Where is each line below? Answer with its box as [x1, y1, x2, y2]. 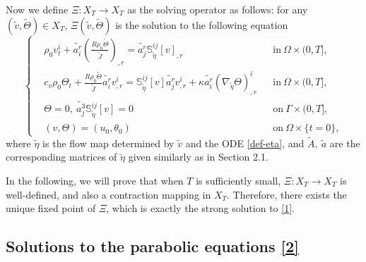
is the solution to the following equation [115, 17, 288, 32]
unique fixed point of [6, 201, 96, 216]
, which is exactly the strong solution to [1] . [106, 201, 295, 216]
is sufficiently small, [196, 173, 281, 187]
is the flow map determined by [42, 135, 175, 150]
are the [329, 135, 360, 150]
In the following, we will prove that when [6, 173, 184, 187]
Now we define [6, 2, 69, 16]
